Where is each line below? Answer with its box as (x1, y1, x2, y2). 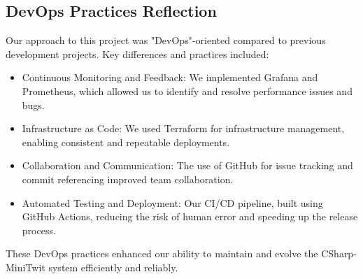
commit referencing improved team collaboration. (22, 171, 234, 186)
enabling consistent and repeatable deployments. (22, 134, 230, 149)
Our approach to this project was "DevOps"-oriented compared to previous (6, 33, 326, 48)
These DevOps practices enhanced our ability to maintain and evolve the (6, 246, 318, 261)
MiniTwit (6, 259, 45, 274)
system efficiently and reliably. (48, 259, 178, 274)
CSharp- (321, 246, 357, 261)
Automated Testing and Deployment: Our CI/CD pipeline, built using (22, 195, 323, 210)
